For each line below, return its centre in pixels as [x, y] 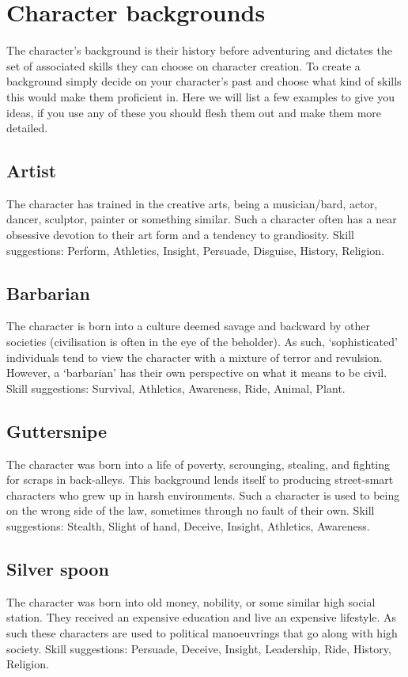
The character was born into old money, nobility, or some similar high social [191, 601]
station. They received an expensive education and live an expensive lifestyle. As [202, 617]
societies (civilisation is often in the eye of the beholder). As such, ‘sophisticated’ [202, 342]
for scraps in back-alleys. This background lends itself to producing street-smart [200, 479]
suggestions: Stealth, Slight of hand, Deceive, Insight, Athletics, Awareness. [188, 526]
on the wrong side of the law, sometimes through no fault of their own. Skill [191, 510]
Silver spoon [58, 569]
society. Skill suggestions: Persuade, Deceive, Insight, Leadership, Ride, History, [199, 648]
